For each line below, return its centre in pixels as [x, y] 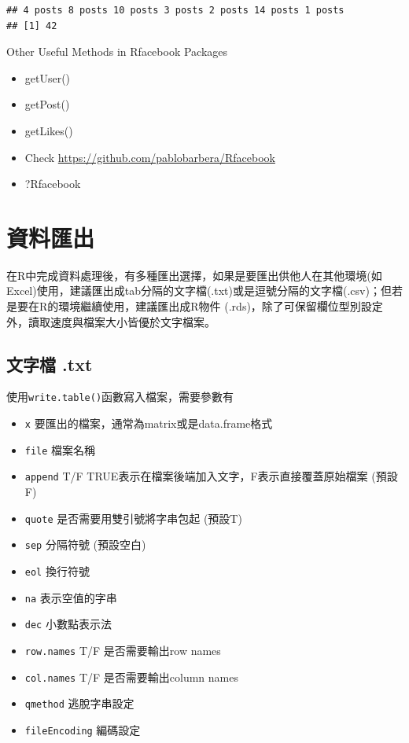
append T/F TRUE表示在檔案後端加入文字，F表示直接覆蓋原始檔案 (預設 [211, 476]
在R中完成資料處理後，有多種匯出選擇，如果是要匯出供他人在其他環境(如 [194, 275]
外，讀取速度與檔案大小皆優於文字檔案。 [111, 321]
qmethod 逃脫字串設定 [79, 703]
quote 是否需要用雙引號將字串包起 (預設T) [133, 518]
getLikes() [49, 130]
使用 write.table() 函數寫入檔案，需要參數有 [120, 397]
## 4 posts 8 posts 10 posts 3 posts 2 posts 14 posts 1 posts [175, 10]
